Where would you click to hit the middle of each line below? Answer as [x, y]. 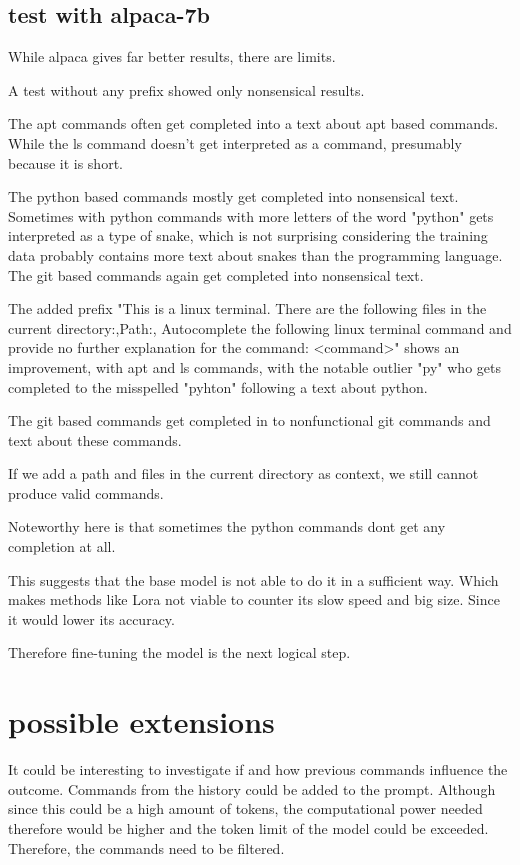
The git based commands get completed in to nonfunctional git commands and [249, 420]
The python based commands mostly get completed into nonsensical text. [233, 196]
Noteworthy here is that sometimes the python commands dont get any [227, 526]
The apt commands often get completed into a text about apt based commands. [253, 123]
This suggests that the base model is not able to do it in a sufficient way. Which [253, 579]
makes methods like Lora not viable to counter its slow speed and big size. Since [254, 599]
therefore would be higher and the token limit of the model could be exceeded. [248, 827]
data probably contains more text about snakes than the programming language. [255, 254]
